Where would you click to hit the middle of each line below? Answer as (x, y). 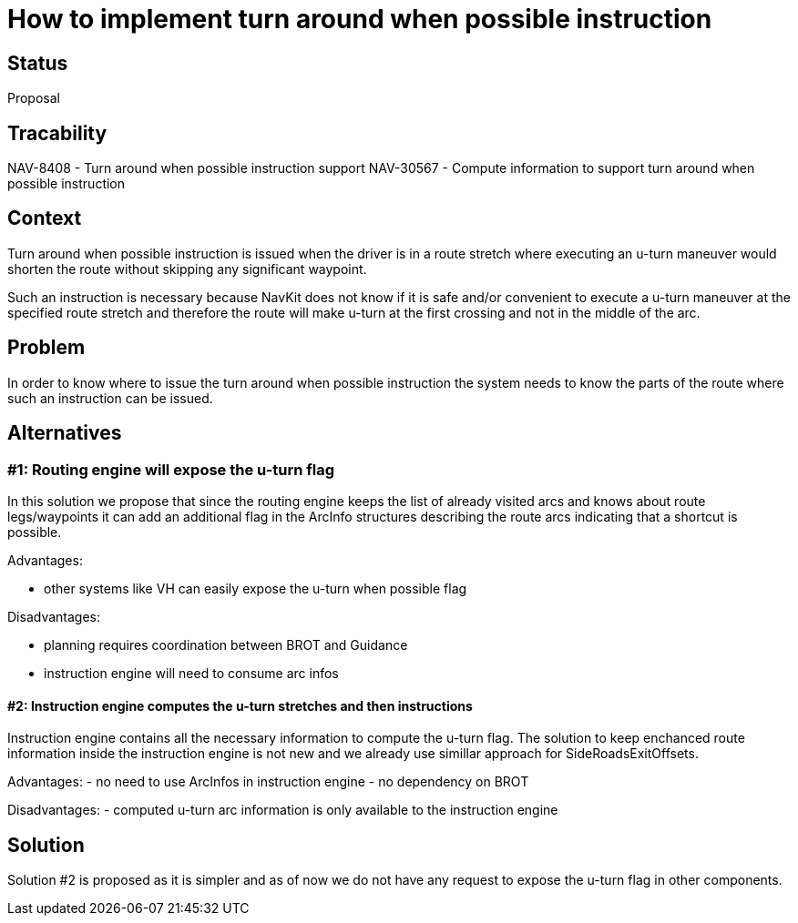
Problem (46, 348)
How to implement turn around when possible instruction (360, 19)
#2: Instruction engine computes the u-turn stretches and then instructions (240, 705)
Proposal (34, 98)
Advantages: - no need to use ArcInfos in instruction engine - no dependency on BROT (268, 782)
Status (38, 63)
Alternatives (65, 433)
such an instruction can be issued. (110, 398)
